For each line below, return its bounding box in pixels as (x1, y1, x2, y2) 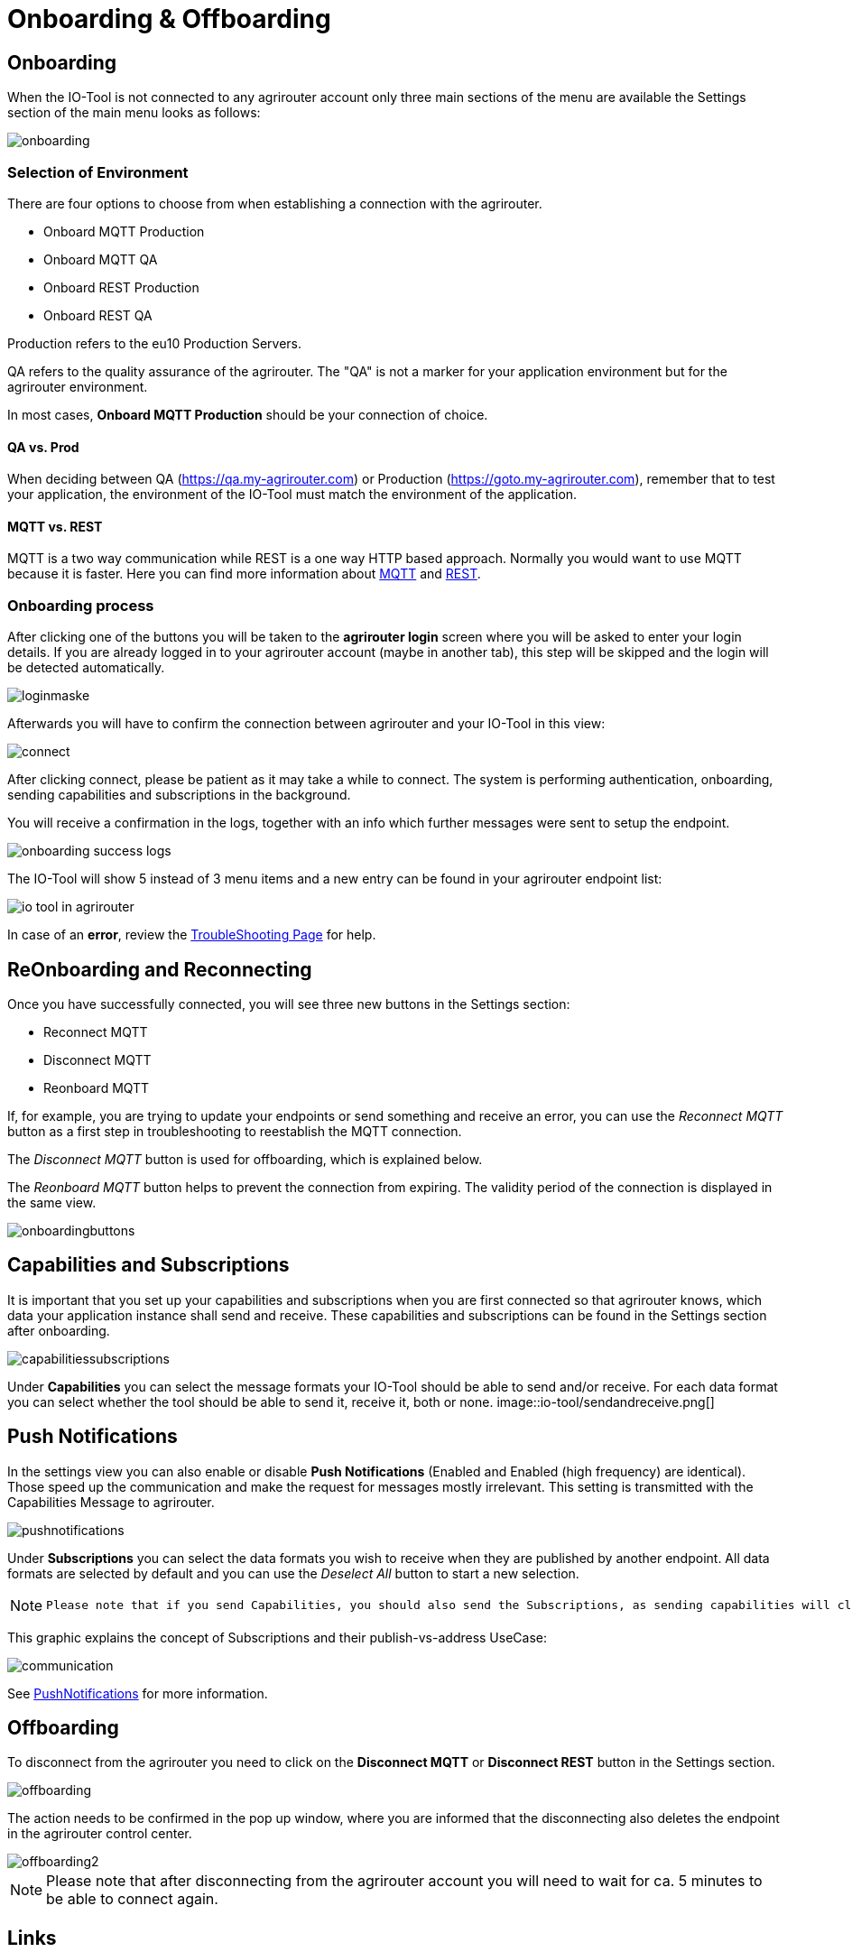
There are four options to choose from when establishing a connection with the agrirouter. (7, 195, 542, 211)
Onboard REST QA (43, 307, 153, 323)
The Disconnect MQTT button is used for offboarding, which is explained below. (7, 1151, 483, 1167)
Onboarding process (7, 596, 154, 615)
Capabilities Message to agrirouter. (7, 1494, 215, 1510)
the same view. (7, 1194, 97, 1210)
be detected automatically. (7, 660, 165, 676)
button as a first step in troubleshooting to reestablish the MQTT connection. (7, 1123, 462, 1139)
